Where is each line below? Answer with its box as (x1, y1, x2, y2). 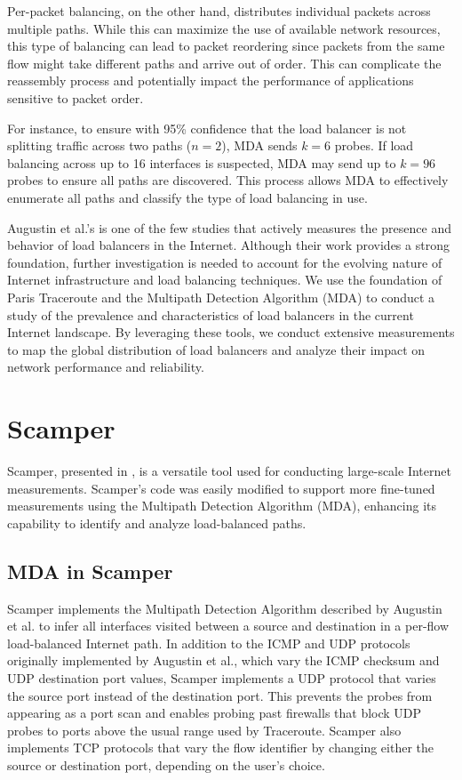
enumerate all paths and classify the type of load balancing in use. (7, 188, 368, 206)
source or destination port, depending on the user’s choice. (7, 755, 325, 774)
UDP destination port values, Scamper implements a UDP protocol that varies (7, 668, 436, 687)
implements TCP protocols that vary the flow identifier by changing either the (7, 738, 434, 757)
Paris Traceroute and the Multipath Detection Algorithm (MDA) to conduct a (7, 287, 435, 306)
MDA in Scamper (7, 557, 173, 584)
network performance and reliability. (7, 358, 204, 376)
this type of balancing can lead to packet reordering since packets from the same (7, 36, 445, 55)
